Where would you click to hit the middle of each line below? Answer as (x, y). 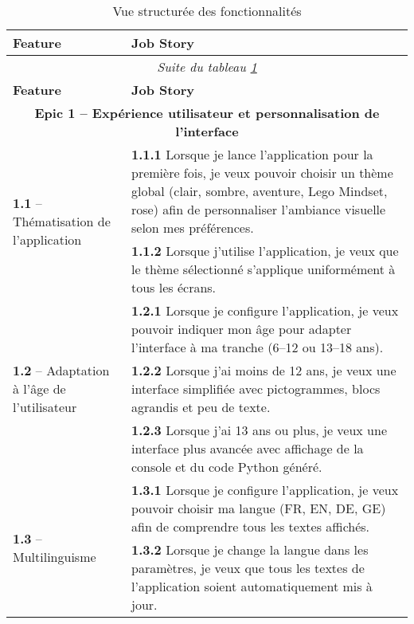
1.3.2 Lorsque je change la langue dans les (250, 549)
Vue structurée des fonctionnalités (207, 11)
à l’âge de (39, 389)
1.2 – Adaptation (61, 370)
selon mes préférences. (193, 228)
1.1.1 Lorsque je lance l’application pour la (252, 154)
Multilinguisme (55, 556)
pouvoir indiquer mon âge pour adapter (242, 329)
